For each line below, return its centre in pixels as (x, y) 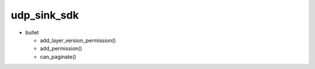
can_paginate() (58, 57)
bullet (32, 32)
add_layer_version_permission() (78, 40)
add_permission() (61, 49)
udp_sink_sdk (45, 15)
